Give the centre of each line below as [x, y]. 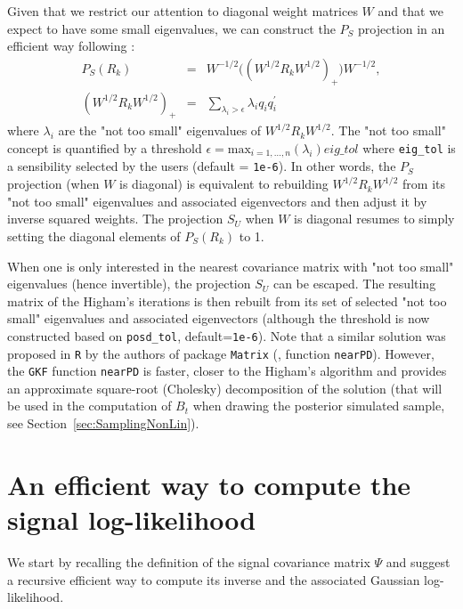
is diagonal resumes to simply [374, 219]
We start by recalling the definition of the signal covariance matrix [189, 561]
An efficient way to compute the [209, 484]
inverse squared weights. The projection [115, 219]
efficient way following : [71, 46]
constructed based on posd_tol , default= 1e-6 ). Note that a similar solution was [227, 335]
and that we [410, 11]
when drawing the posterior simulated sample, [319, 406]
